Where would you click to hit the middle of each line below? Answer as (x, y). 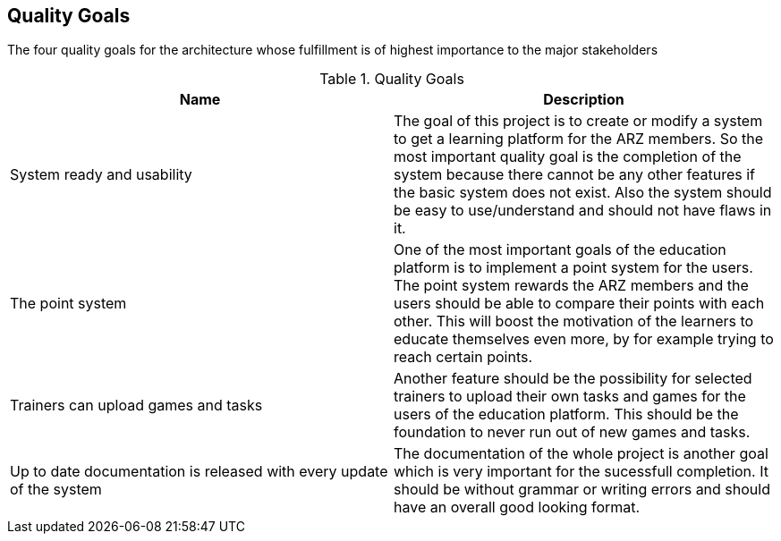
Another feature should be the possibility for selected (573, 379)
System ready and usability (101, 175)
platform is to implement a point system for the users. (573, 268)
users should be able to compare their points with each (579, 304)
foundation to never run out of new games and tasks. (572, 432)
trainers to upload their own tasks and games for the (570, 397)
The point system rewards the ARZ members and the (571, 286)
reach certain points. (463, 357)
